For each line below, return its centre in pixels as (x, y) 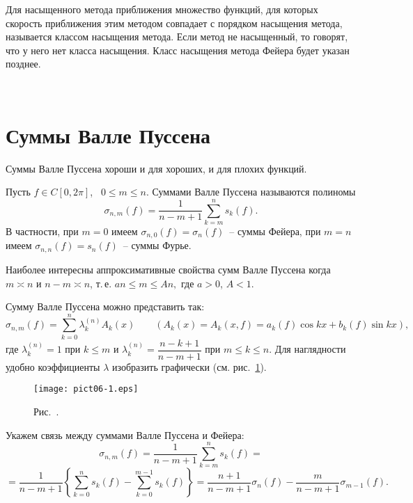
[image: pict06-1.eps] (86, 389)
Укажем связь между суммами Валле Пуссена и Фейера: (125, 434)
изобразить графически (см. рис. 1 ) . (189, 366)
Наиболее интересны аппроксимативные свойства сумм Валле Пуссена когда (168, 269)
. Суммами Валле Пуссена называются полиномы (251, 192)
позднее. (23, 64)
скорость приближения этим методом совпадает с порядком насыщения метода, (174, 23)
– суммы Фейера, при (275, 231)
